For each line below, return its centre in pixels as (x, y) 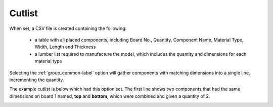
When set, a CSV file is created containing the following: (68, 28)
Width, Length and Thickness (65, 47)
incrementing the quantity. (37, 80)
